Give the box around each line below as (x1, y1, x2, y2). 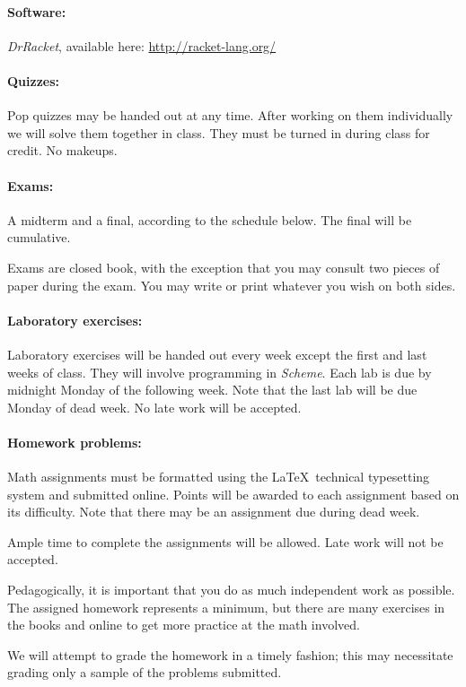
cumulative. (7, 228, 71, 247)
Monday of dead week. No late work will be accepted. (7, 397, 302, 416)
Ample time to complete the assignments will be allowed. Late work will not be (7, 532, 444, 551)
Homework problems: (7, 432, 142, 451)
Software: (7, 2, 66, 21)
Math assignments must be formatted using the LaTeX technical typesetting (7, 467, 430, 486)
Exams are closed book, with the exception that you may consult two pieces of (7, 257, 440, 276)
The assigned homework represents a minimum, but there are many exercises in (7, 597, 445, 616)
